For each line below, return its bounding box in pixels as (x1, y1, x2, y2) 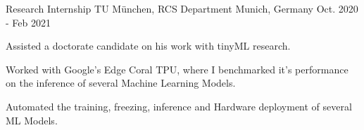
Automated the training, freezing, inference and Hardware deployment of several (6, 99, 352, 113)
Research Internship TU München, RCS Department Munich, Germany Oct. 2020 (6, 1, 358, 15)
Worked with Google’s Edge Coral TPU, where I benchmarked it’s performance (6, 62, 349, 76)
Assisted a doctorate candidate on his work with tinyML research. (6, 38, 291, 53)
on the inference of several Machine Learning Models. (6, 75, 236, 90)
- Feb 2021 (6, 15, 51, 29)
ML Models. (6, 113, 58, 127)
